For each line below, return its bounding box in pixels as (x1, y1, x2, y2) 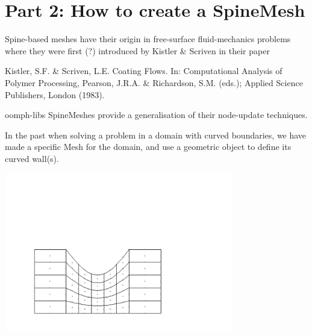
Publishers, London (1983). (5, 88, 105, 101)
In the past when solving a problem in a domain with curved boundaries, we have (5, 128, 307, 141)
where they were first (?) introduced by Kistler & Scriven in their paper (5, 44, 270, 57)
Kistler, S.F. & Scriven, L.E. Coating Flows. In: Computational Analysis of (5, 64, 282, 77)
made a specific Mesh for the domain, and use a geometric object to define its (5, 140, 292, 153)
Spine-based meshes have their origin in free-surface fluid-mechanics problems (5, 33, 291, 45)
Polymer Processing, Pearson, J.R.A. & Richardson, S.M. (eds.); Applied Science (5, 76, 303, 89)
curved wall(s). (5, 152, 59, 164)
